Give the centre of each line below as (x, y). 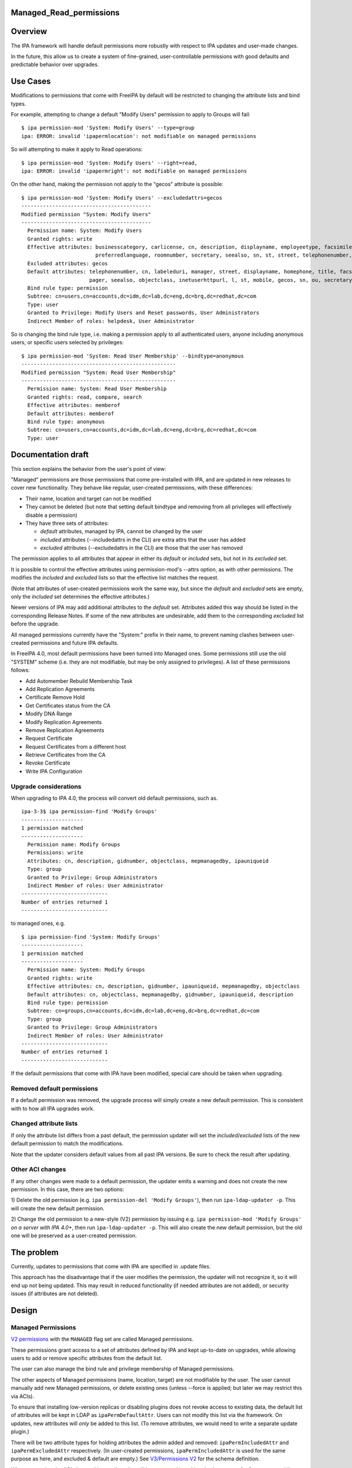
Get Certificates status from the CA (68, 705)
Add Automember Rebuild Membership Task (79, 681)
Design (24, 1310)
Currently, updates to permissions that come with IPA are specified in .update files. (111, 1266)
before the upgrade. (35, 624)
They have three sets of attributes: (67, 523)
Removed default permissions (55, 1088)
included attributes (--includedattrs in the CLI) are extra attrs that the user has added (143, 540)
